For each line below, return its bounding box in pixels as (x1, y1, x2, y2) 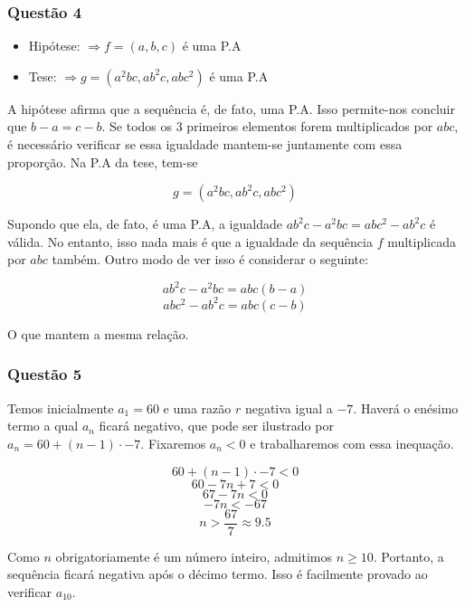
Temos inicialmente (7, 398, 114, 417)
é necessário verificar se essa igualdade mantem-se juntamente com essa (7, 135, 403, 153)
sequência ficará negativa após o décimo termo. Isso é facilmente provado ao (7, 564, 428, 583)
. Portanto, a (373, 546, 444, 565)
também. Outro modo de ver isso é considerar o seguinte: (52, 250, 369, 269)
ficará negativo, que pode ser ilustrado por (99, 416, 334, 435)
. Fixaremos (140, 433, 206, 452)
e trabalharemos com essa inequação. (250, 433, 454, 452)
